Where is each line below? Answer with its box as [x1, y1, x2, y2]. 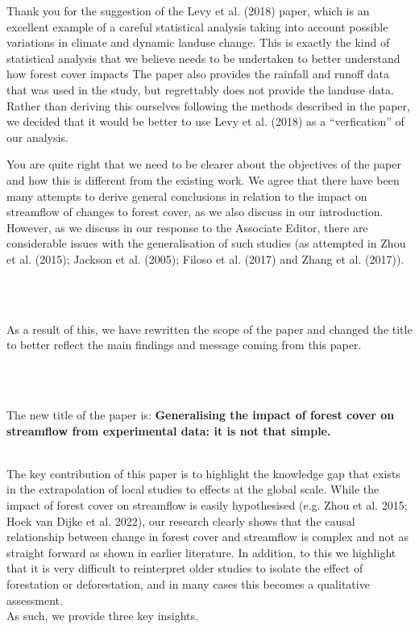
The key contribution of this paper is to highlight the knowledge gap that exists [6, 464, 400, 481]
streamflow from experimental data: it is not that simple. [6, 422, 331, 439]
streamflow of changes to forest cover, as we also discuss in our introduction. [6, 203, 384, 220]
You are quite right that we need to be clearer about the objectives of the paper [6, 156, 401, 173]
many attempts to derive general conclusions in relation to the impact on [6, 187, 367, 204]
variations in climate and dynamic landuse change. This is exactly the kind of [6, 34, 390, 51]
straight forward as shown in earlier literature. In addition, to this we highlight [6, 544, 396, 560]
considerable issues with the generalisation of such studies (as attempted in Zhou [6, 235, 406, 252]
